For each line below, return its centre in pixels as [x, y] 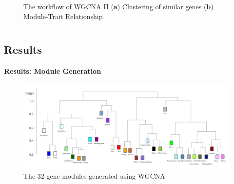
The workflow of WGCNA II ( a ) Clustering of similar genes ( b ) [118, 6]
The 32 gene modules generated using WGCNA [94, 176]
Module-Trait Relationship [63, 16]
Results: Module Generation [53, 71]
